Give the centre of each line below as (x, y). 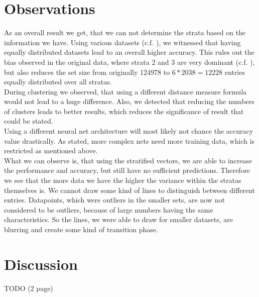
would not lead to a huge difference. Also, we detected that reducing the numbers (129, 101)
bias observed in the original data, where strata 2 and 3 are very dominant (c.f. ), (129, 62)
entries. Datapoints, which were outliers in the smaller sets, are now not (114, 200)
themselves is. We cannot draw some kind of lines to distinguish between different (129, 190)
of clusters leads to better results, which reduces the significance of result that (124, 111)
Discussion (41, 264)
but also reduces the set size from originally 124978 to (87, 72)
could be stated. (29, 121)
